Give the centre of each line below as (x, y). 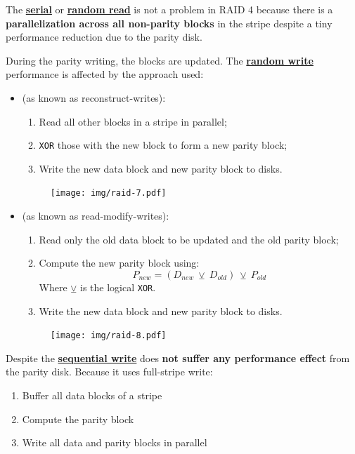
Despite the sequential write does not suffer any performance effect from (178, 358)
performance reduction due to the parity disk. (104, 37)
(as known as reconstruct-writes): (94, 97)
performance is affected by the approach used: (105, 74)
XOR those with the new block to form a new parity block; (163, 145)
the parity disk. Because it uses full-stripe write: (109, 372)
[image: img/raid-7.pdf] (108, 193)
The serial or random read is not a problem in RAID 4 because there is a (169, 9)
